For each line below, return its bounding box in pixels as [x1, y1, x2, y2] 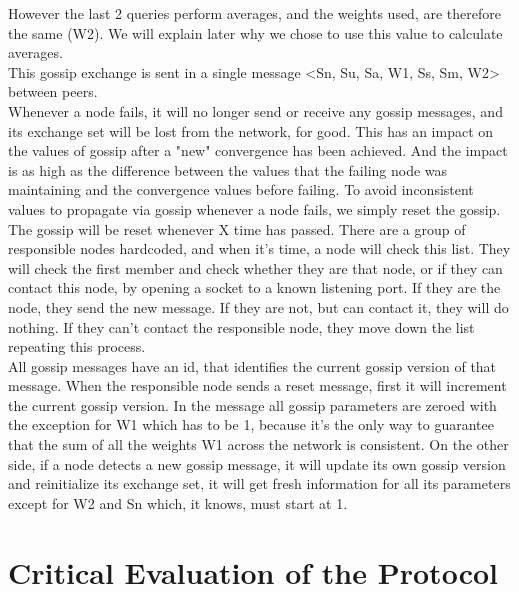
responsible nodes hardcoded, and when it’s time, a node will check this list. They [8, 238, 511, 259]
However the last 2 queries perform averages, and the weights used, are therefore [8, 3, 501, 23]
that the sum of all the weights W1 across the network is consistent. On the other [8, 434, 509, 455]
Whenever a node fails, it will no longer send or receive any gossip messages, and [8, 100, 503, 121]
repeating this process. [8, 336, 146, 357]
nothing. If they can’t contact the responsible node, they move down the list [8, 316, 475, 337]
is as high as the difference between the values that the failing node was [8, 159, 448, 180]
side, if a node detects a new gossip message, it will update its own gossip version [8, 453, 506, 474]
